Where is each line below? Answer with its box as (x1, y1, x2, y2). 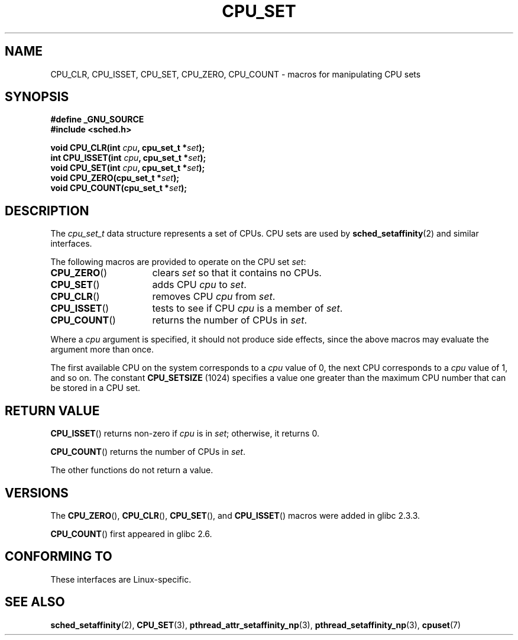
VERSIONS (5, 485, 69, 500)
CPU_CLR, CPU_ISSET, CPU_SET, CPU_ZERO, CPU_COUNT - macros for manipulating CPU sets (50, 69, 421, 79)
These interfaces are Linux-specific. (50, 574, 192, 584)
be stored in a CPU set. (50, 383, 141, 393)
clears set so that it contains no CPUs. (152, 267, 322, 279)
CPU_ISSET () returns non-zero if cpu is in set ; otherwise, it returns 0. (50, 428, 319, 439)
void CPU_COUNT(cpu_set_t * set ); (50, 183, 187, 193)
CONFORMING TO (5, 549, 112, 564)
